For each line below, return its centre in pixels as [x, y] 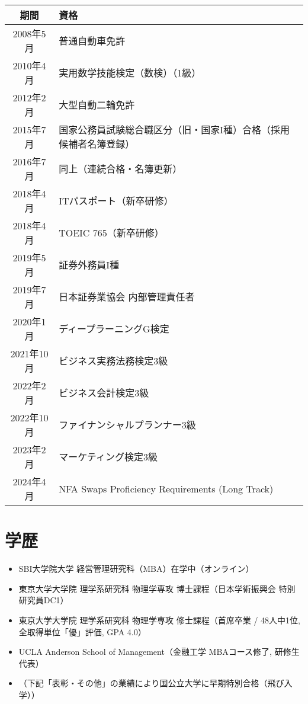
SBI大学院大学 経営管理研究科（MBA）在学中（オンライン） [136, 569]
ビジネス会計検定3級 [104, 393]
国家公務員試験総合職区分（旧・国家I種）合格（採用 [174, 129]
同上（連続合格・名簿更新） [121, 169]
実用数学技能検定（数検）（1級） [130, 73]
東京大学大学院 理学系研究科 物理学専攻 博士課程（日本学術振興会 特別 [157, 588]
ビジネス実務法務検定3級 [113, 361]
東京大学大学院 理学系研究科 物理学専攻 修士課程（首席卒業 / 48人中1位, [159, 620]
